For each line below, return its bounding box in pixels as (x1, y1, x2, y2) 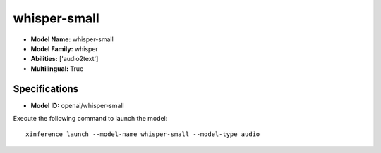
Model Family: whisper (30, 44, 99, 53)
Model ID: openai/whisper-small (30, 101, 124, 109)
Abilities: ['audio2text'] (30, 55, 99, 63)
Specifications (13, 83, 79, 95)
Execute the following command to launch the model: (13, 114, 168, 123)
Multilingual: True (30, 64, 84, 73)
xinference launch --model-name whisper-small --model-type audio (25, 131, 260, 138)
